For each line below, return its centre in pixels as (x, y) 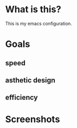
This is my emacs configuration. (39, 23)
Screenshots (33, 120)
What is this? (33, 9)
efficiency (22, 98)
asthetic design (30, 80)
